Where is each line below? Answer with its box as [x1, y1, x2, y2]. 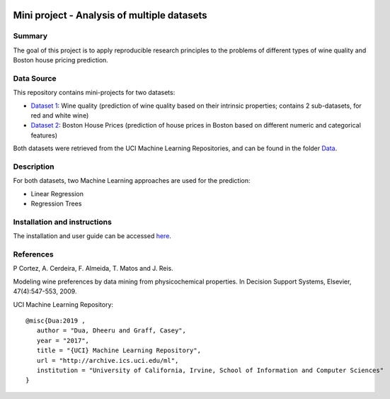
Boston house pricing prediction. [13, 56, 109, 64]
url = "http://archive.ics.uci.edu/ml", [36, 356, 179, 364]
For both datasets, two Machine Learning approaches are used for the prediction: [13, 176, 251, 185]
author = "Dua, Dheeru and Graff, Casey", [36, 327, 187, 335]
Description [13, 162, 55, 172]
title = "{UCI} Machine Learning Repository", [36, 347, 202, 354]
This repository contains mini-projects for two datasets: [13, 89, 176, 97]
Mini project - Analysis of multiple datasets [13, 9, 208, 21]
